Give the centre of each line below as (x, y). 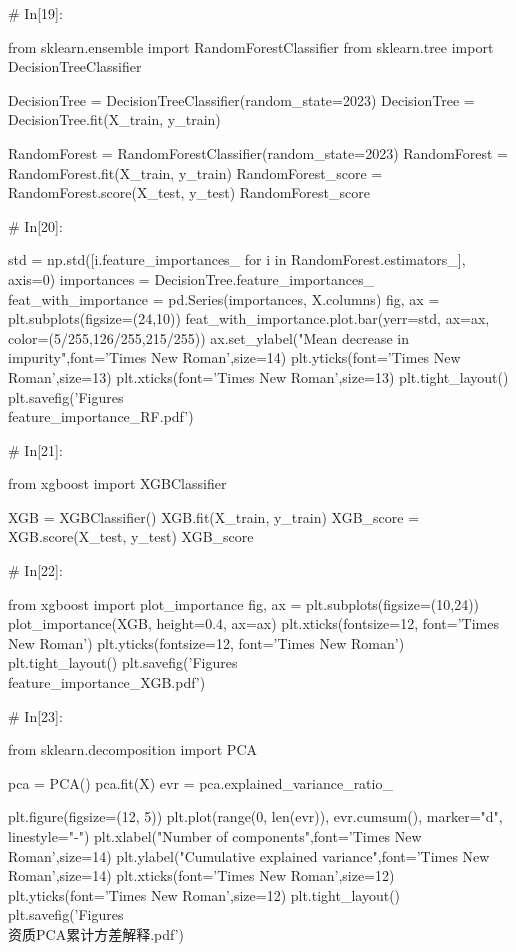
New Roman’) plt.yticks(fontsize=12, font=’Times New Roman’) (206, 642)
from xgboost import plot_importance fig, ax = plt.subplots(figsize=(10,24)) (244, 603)
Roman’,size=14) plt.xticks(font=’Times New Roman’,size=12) (201, 875)
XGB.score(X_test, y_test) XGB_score (131, 536)
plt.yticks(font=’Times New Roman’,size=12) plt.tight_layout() (204, 894)
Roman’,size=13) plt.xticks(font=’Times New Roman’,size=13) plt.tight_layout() (258, 376)
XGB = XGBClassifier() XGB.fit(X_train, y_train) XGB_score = (214, 516)
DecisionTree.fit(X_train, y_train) (114, 119)
